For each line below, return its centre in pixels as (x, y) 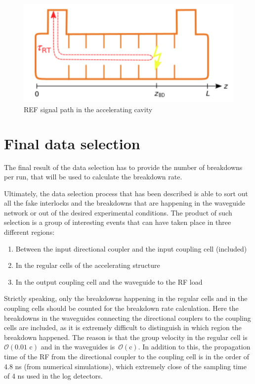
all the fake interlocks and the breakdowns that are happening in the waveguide (125, 203)
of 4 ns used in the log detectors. (53, 376)
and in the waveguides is (78, 347)
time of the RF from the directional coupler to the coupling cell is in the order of (127, 356)
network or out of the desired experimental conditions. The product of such (118, 212)
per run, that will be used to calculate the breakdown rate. (93, 177)
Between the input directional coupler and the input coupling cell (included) (131, 248)
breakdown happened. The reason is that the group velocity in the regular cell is (126, 337)
